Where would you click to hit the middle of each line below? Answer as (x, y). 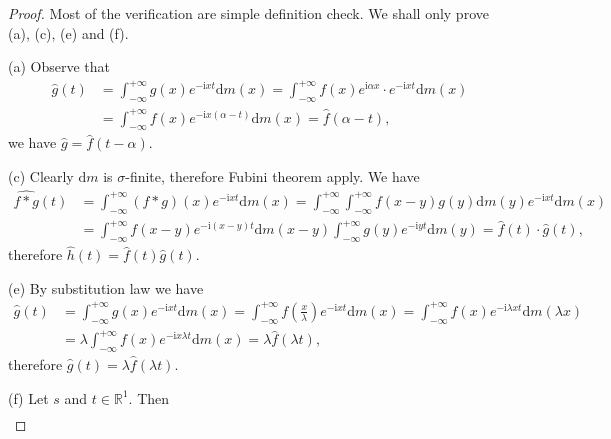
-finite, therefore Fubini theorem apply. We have (272, 176)
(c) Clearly (41, 176)
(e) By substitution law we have (106, 287)
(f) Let (28, 397)
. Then (149, 397)
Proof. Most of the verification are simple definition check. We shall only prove (248, 13)
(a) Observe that (59, 66)
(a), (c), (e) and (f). (68, 32)
